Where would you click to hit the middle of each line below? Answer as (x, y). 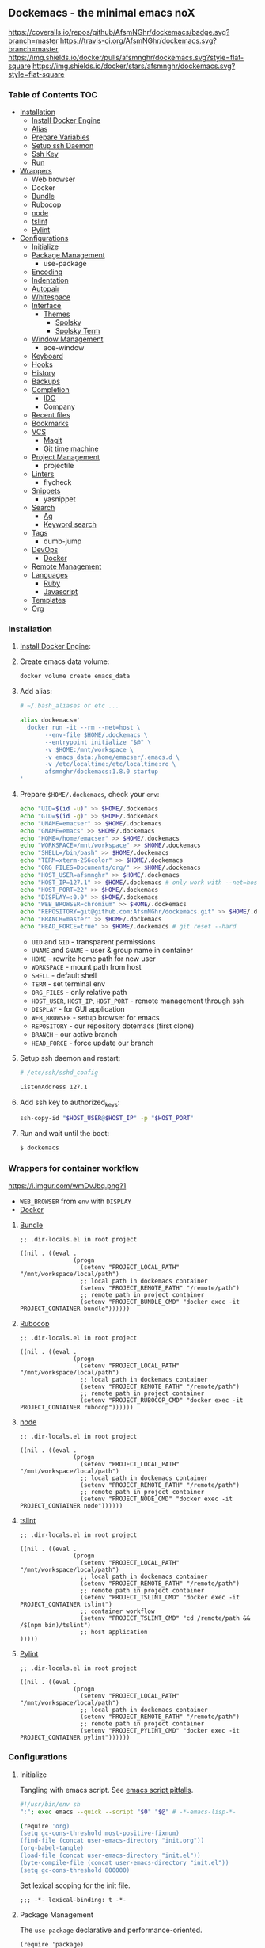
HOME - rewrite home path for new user (93, 959)
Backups (46, 381)
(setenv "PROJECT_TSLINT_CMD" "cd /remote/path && (165, 1618)
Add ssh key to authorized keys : (70, 1103)
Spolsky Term (78, 331)
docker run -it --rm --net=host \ (84, 728)
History (43, 373)
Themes (57, 314)
